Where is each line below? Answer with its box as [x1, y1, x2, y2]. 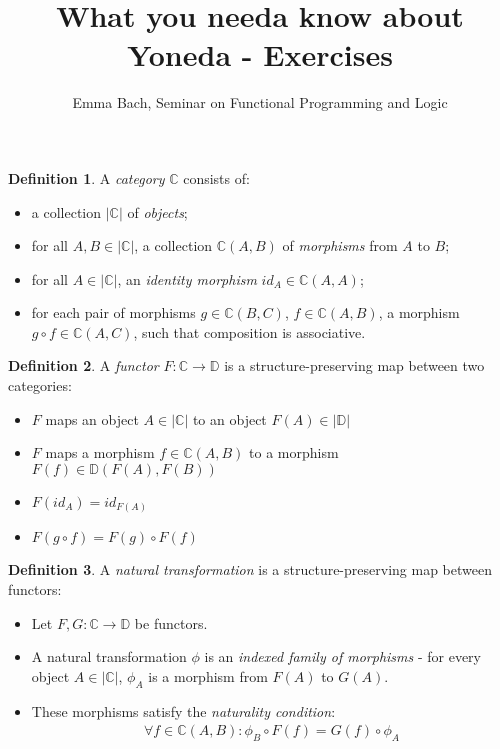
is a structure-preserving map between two [224, 355, 485, 376]
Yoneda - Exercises [127, 34, 393, 75]
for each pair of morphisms [31, 302, 196, 323]
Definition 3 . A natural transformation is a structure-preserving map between [8, 559, 492, 580]
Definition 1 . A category [8, 167, 165, 188]
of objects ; [127, 201, 188, 222]
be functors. [134, 612, 208, 633]
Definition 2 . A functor [8, 355, 159, 376]
